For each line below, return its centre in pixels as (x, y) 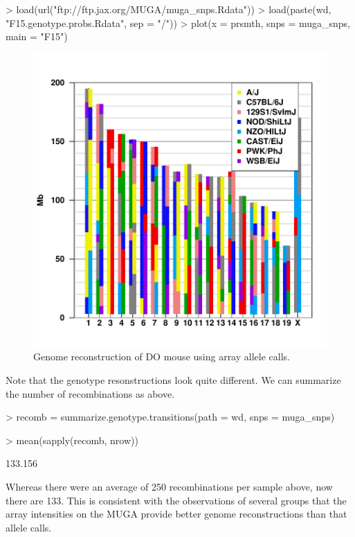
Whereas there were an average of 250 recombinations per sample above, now (169, 486)
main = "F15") (37, 36)
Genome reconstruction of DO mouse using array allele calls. (162, 356)
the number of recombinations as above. (90, 393)
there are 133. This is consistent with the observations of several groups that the (176, 500)
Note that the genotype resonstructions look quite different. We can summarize (173, 379)
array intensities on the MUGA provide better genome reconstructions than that (176, 514)
